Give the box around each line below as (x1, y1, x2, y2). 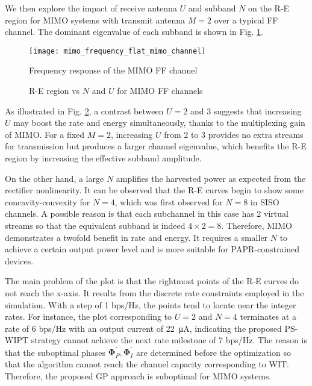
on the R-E (248, 2, 290, 14)
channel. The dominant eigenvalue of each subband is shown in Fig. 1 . (5, 25, 264, 38)
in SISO (250, 195, 279, 208)
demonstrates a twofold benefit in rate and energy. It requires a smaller (5, 231, 268, 243)
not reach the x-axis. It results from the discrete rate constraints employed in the (5, 286, 304, 299)
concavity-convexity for (5, 195, 90, 208)
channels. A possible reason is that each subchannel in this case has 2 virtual (5, 207, 289, 220)
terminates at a (240, 310, 296, 323)
